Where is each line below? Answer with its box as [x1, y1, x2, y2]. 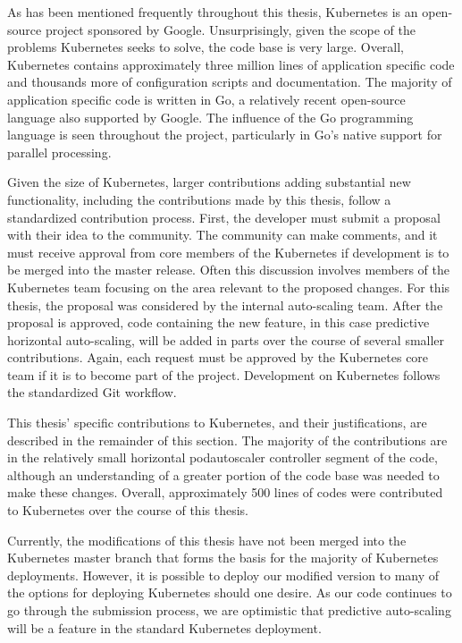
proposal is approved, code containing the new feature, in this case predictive [7, 313, 430, 332]
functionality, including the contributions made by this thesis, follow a [7, 190, 391, 208]
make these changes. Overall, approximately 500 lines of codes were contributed [7, 483, 443, 502]
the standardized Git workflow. [7, 383, 177, 402]
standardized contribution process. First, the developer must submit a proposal [7, 207, 441, 226]
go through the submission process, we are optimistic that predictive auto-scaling [7, 601, 451, 619]
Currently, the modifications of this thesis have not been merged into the [7, 530, 407, 549]
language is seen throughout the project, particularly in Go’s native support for [7, 125, 442, 144]
